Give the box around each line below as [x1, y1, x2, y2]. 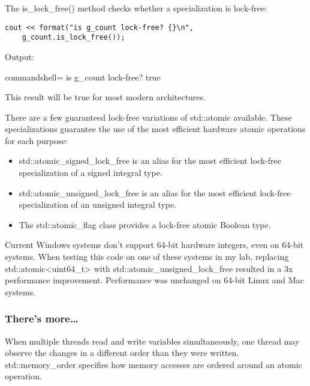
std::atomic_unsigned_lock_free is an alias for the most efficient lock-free [19, 186, 291, 199]
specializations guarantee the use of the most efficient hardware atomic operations [5, 122, 306, 135]
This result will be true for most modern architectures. [5, 91, 206, 103]
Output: [5, 50, 35, 62]
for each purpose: [5, 134, 68, 146]
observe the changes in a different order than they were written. [5, 346, 239, 359]
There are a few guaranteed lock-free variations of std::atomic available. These [5, 110, 292, 123]
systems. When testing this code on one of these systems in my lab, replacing [5, 250, 289, 263]
